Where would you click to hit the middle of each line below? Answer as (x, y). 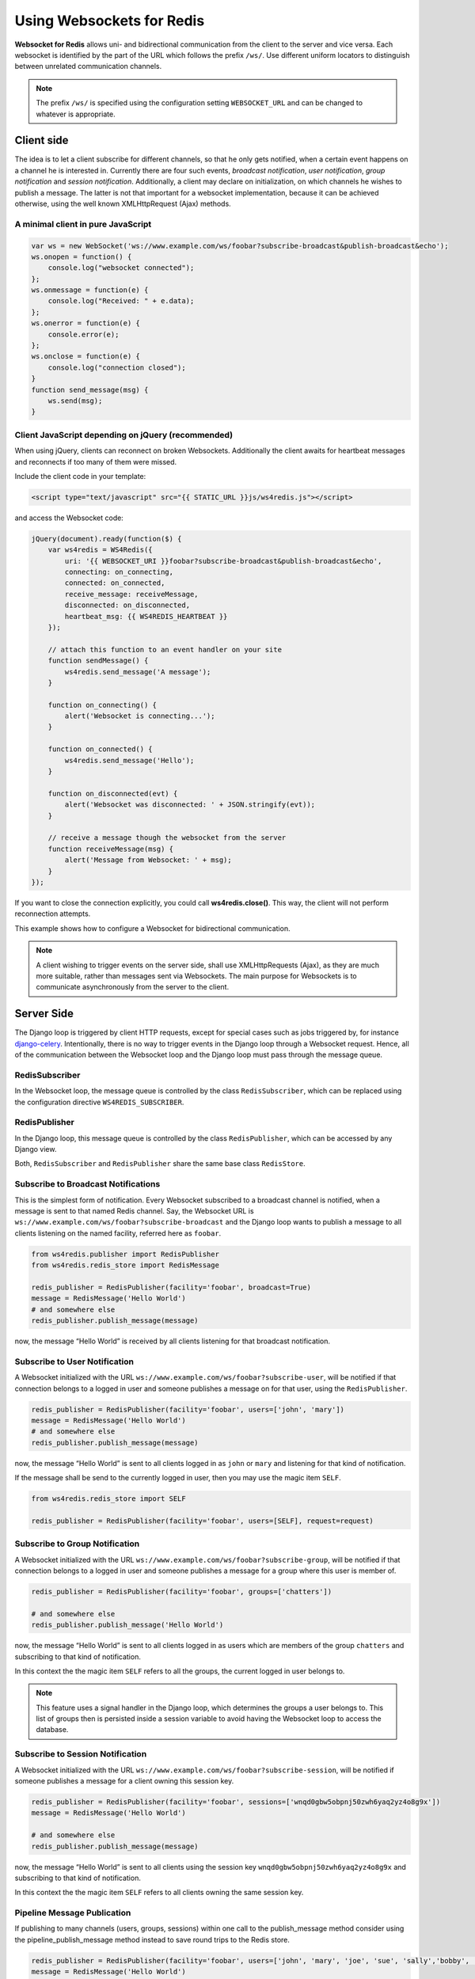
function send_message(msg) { (90, 389)
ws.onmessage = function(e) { (90, 290)
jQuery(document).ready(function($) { (106, 539)
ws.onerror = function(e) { (85, 323)
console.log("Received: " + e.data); (121, 301)
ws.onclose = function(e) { (85, 357)
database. (52, 1730)
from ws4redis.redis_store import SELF (108, 1499)
